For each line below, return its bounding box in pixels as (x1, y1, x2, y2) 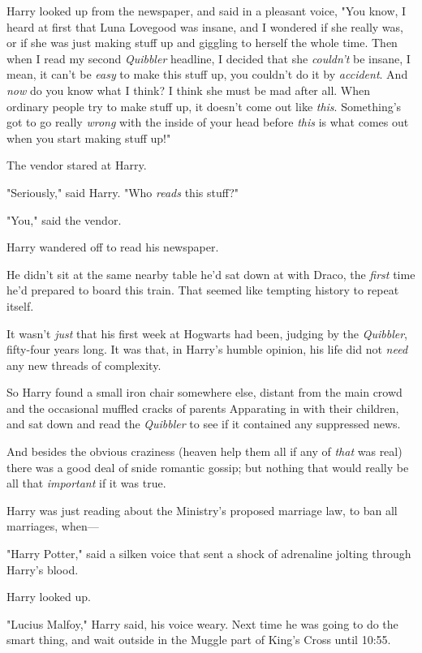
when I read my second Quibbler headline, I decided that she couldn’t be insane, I (6, 49, 411, 67)
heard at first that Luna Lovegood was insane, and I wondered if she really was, (6, 18, 403, 35)
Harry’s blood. (6, 561, 79, 578)
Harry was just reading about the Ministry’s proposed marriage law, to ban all (6, 501, 398, 518)
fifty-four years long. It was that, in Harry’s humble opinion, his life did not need (6, 341, 408, 358)
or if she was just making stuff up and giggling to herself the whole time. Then (6, 34, 398, 51)
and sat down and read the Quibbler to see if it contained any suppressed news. (6, 415, 401, 432)
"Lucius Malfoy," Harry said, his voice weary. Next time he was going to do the (6, 615, 398, 632)
